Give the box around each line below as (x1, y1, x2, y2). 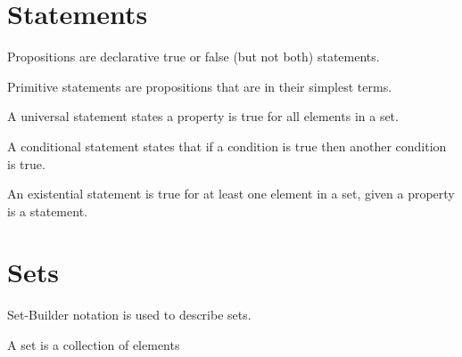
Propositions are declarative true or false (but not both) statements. (7, 47, 380, 66)
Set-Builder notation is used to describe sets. (7, 305, 252, 324)
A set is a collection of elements (7, 336, 180, 353)
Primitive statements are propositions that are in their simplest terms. (7, 77, 392, 95)
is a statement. (7, 201, 87, 220)
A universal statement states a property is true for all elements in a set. (7, 107, 399, 126)
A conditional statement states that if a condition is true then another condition (7, 136, 447, 155)
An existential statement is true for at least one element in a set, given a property (7, 184, 455, 203)
